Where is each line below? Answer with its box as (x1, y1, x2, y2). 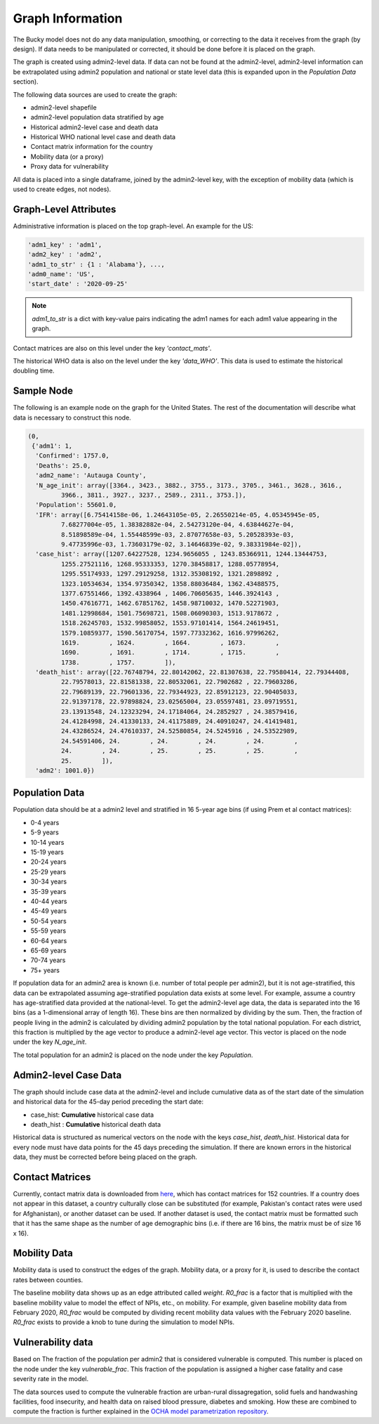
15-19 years (30, 848, 65, 857)
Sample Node (13, 385, 74, 397)
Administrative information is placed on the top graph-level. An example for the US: (13, 221, 254, 230)
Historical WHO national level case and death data (30, 133, 175, 141)
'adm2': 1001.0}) (35, 766, 95, 775)
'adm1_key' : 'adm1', (27, 240, 102, 249)
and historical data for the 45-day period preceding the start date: (13, 1097, 204, 1106)
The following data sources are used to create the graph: (13, 90, 178, 98)
